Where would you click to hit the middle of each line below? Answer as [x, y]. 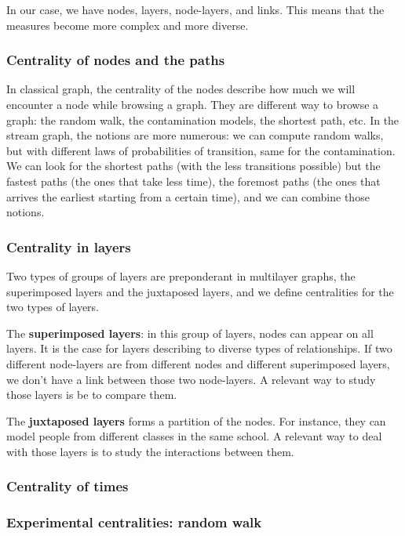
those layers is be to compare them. [92, 395]
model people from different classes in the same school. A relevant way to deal [194, 436]
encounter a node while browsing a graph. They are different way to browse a [193, 104]
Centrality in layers [69, 246]
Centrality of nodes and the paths [116, 60]
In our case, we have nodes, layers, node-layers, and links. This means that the [195, 9]
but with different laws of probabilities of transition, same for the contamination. [201, 150]
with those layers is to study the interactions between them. [150, 451]
